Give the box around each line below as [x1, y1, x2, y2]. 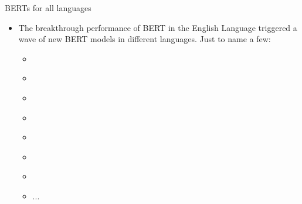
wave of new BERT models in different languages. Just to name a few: [18, 33, 271, 45]
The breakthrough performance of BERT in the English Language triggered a [18, 21, 297, 33]
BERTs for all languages [5, 2, 91, 13]
